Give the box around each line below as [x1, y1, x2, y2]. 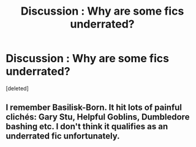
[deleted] [6, 84, 29, 92]
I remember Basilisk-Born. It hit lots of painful [6, 102, 182, 113]
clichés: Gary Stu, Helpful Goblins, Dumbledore [6, 112, 190, 123]
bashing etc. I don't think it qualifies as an [6, 121, 168, 132]
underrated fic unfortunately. [6, 131, 120, 142]
